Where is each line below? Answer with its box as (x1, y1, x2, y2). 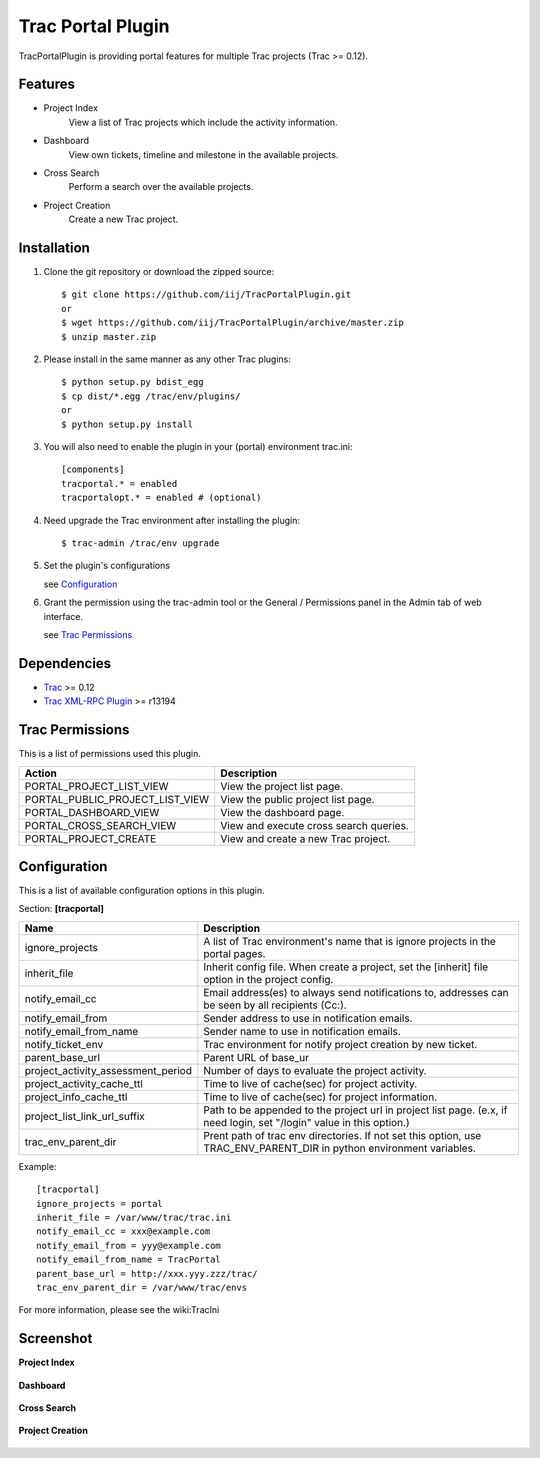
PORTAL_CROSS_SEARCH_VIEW (24, 818, 177, 832)
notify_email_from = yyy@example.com (36, 1240, 222, 1251)
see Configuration (43, 578, 118, 590)
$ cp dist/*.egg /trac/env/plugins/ (61, 390, 241, 402)
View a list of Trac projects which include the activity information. (68, 116, 339, 128)
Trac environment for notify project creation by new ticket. (203, 1037, 478, 1051)
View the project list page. (220, 779, 344, 793)
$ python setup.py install (61, 418, 194, 430)
